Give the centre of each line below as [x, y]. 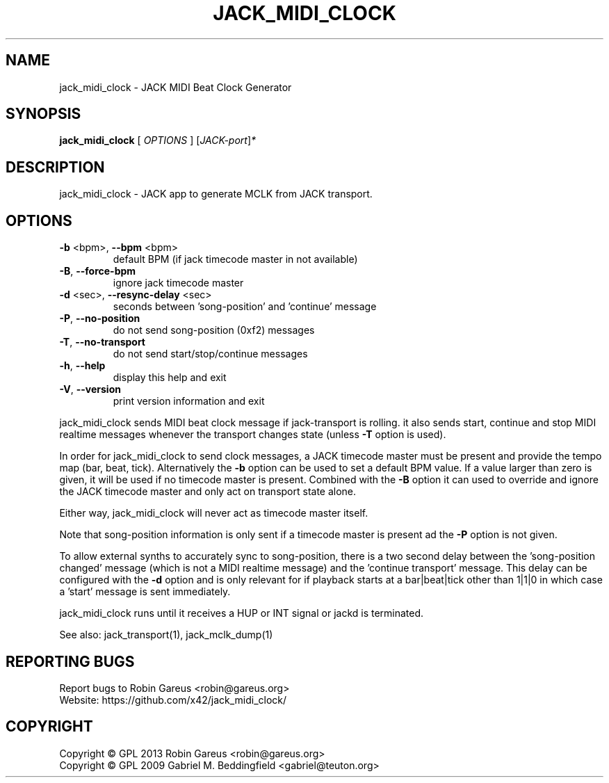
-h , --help [82, 366]
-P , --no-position [100, 318]
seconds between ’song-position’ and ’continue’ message [245, 307]
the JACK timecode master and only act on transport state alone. [208, 492]
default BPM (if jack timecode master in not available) [235, 259]
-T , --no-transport [102, 342]
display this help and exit [170, 378]
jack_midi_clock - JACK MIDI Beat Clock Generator [176, 87]
